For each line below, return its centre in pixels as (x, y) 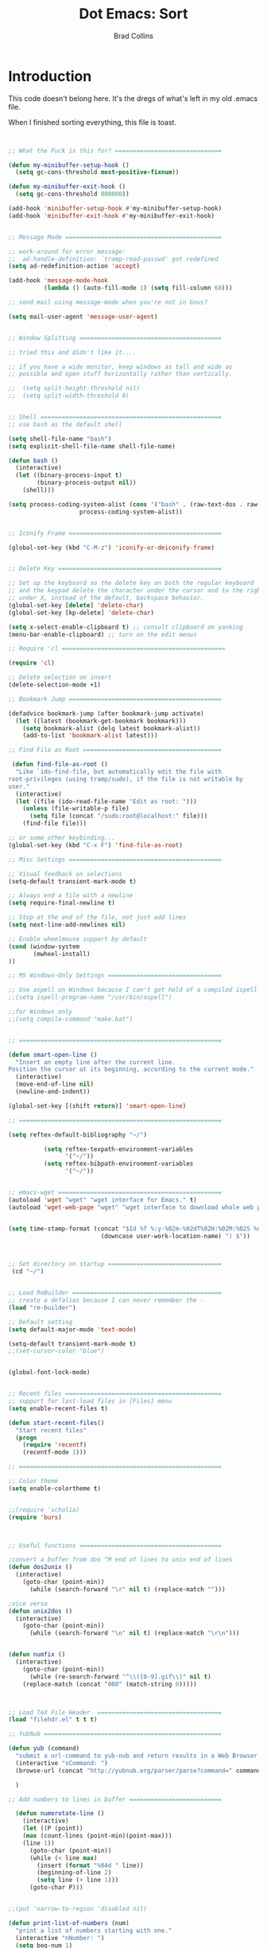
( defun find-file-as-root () (60, 765)
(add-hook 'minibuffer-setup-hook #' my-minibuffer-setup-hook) (115, 209)
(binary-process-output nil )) (87, 483)
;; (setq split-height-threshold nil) (74, 389)
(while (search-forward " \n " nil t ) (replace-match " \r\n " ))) (134, 1633)
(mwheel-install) (62, 954)
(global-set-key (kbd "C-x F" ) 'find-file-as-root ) (95, 845)
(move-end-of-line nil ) (54, 1084)
